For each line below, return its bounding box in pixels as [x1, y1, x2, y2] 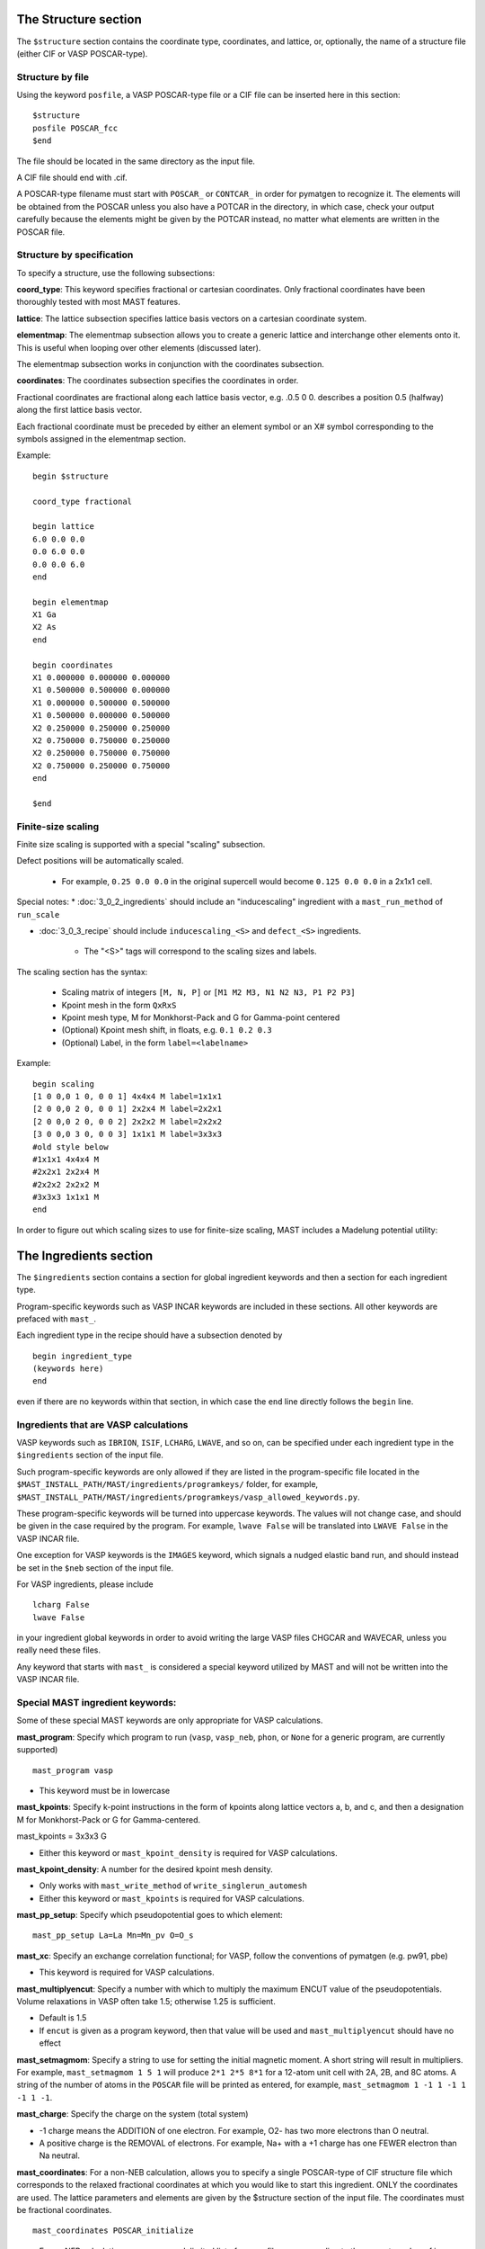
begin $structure [32, 470, 109, 481]
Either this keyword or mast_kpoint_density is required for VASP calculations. [39, 1847, 339, 1858]
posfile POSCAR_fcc [32, 122, 119, 133]
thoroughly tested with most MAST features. [16, 297, 181, 308]
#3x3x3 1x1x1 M [32, 1192, 100, 1203]
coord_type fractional [32, 496, 133, 506]
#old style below [32, 1142, 109, 1151]
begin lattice [32, 522, 94, 532]
